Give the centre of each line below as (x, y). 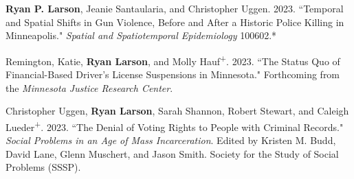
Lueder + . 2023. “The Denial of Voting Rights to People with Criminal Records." (175, 126)
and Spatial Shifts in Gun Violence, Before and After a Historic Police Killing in (175, 22)
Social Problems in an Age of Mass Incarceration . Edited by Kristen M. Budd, (171, 140)
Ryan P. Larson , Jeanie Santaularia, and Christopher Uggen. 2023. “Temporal (175, 8)
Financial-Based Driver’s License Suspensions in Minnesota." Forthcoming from (173, 74)
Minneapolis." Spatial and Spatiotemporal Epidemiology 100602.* (141, 35)
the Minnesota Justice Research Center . (89, 87)
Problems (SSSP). (43, 167)
